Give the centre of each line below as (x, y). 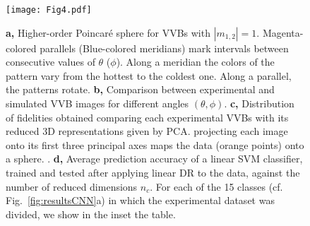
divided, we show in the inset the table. (91, 214)
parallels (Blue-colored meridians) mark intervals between (164, 48)
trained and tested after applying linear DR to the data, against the (153, 172)
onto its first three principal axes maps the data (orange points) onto (155, 144)
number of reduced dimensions (72, 186)
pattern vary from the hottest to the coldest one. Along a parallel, (149, 75)
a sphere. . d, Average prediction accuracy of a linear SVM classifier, (154, 159)
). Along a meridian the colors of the (195, 62)
